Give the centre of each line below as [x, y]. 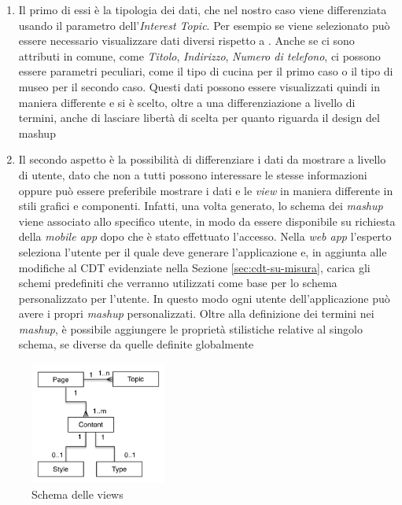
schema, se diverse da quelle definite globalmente [136, 344]
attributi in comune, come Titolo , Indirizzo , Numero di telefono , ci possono [199, 55]
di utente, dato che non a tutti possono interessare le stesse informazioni [193, 174]
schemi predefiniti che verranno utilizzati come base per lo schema [178, 283]
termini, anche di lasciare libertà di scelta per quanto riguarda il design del [199, 118]
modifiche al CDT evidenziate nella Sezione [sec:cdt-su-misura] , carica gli [194, 267]
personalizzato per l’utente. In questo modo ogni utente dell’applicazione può [204, 298]
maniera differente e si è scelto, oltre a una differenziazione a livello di [187, 102]
